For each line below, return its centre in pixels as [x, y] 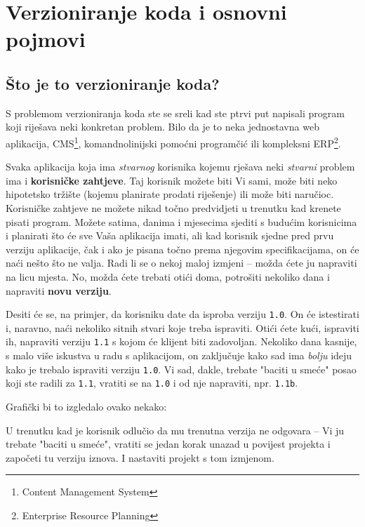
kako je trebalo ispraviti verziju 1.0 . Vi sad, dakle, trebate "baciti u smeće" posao [181, 369]
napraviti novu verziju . [59, 290]
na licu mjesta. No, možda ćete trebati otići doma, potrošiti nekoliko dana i [168, 276]
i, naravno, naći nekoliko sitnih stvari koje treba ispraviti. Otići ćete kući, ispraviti [182, 327]
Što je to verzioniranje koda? [113, 83]
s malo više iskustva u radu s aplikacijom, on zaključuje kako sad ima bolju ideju [179, 355]
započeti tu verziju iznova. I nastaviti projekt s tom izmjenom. [140, 457]
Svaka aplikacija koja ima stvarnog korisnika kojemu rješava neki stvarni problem [180, 167]
